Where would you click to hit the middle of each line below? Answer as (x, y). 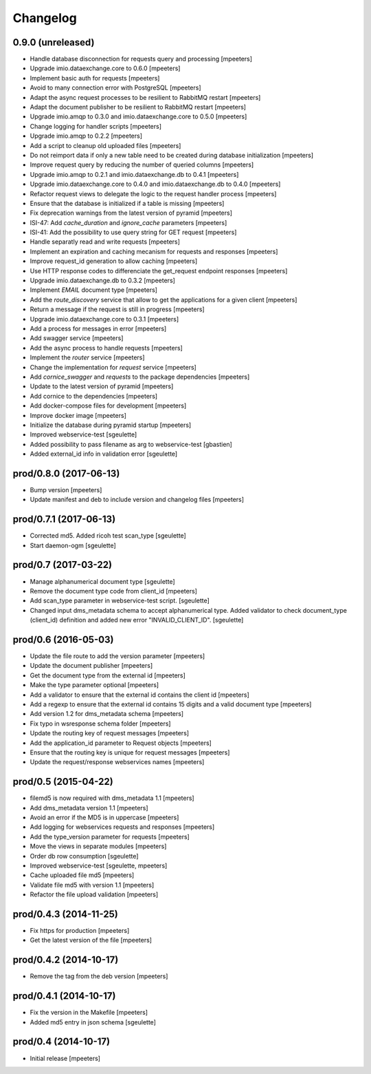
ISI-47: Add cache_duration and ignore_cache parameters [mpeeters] (128, 222)
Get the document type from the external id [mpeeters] (108, 675)
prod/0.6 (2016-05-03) (63, 639)
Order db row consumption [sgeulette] (84, 856)
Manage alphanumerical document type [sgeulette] (102, 581)
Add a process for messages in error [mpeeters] (98, 328)
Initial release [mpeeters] (65, 1058)
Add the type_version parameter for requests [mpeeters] (110, 836)
